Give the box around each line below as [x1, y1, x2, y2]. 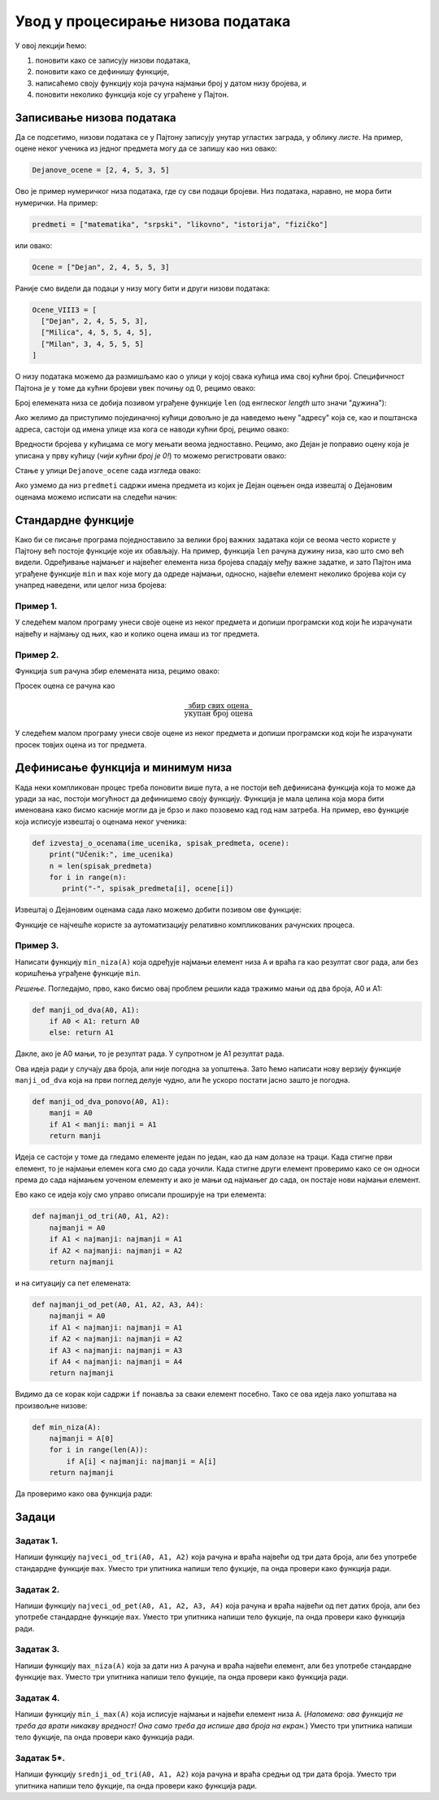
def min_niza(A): [32, 1422, 102, 1432]
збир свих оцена [188, 701, 250, 711]
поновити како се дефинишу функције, [35, 67, 170, 77]
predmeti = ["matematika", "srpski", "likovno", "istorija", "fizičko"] [32, 220, 328, 229]
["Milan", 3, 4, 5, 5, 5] [41, 339, 144, 348]
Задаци [15, 1510, 56, 1524]
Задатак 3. [15, 1644, 60, 1655]
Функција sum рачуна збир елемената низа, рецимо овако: [15, 666, 220, 676]
